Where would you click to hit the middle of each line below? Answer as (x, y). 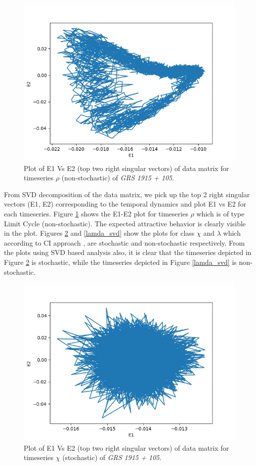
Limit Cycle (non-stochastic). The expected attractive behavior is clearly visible (125, 223)
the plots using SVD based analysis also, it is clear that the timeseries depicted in (128, 252)
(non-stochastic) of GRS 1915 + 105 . (118, 178)
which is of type (220, 213)
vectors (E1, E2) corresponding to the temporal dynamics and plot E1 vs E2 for (125, 204)
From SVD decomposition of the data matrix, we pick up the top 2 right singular (127, 194)
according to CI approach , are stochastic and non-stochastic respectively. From (125, 242)
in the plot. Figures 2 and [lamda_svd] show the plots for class (99, 233)
